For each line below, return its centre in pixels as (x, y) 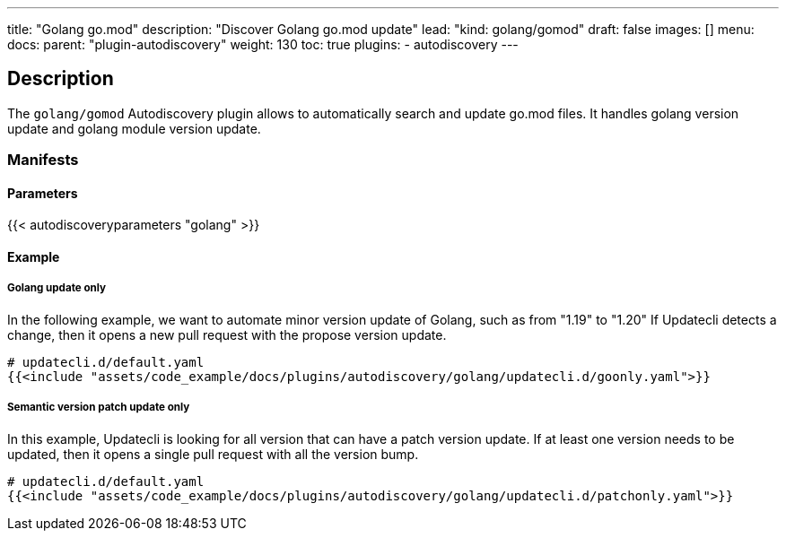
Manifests (43, 160)
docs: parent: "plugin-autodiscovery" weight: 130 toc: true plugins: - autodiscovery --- (263, 44)
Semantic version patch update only (99, 408)
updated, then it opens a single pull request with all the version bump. (213, 454)
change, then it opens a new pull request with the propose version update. (227, 334)
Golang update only (57, 288)
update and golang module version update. (134, 128)
